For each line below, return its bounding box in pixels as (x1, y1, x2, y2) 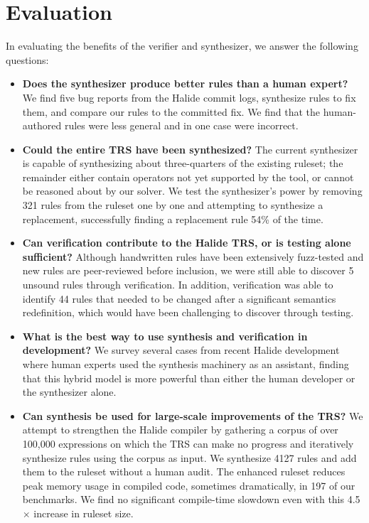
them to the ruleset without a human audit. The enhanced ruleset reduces (22, 464, 346, 479)
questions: (6, 52, 49, 67)
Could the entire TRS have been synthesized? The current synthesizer (22, 141, 358, 156)
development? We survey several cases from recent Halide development (22, 343, 340, 357)
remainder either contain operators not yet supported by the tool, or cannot (22, 169, 354, 184)
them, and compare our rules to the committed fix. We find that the (22, 104, 321, 119)
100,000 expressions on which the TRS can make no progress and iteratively (22, 436, 354, 451)
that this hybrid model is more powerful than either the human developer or (22, 370, 355, 385)
